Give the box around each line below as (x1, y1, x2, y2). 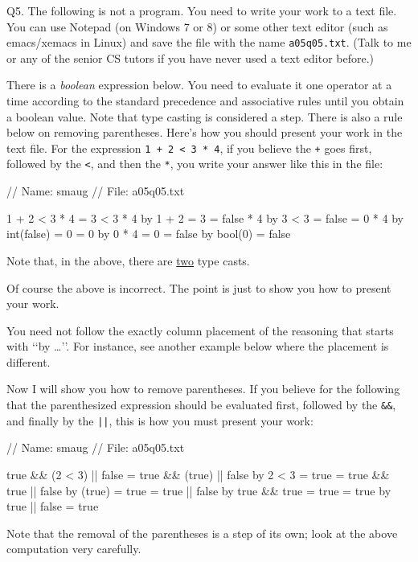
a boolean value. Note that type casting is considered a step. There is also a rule (6, 108, 403, 125)
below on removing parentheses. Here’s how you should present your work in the (6, 124, 403, 141)
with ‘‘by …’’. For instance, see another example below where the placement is (6, 338, 389, 355)
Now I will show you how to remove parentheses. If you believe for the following (6, 380, 400, 397)
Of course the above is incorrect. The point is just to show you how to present (6, 279, 391, 296)
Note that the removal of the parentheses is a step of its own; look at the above (6, 524, 398, 541)
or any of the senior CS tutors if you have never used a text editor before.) (6, 49, 375, 66)
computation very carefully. (6, 540, 141, 557)
